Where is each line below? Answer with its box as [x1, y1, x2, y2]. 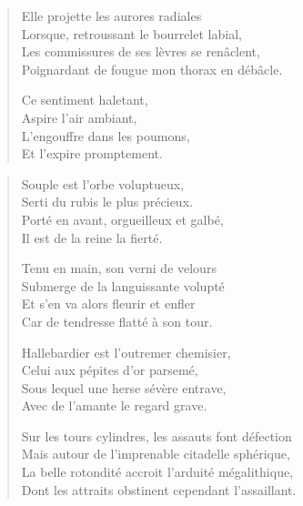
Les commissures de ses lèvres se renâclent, [21, 42, 260, 61]
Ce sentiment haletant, [21, 90, 148, 109]
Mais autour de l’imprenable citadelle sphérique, [21, 444, 290, 463]
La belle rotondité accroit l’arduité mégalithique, [21, 462, 294, 481]
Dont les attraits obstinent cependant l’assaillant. [21, 480, 297, 499]
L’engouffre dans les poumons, [21, 126, 190, 145]
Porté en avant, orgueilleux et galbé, [21, 209, 224, 228]
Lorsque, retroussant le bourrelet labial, [21, 24, 242, 43]
